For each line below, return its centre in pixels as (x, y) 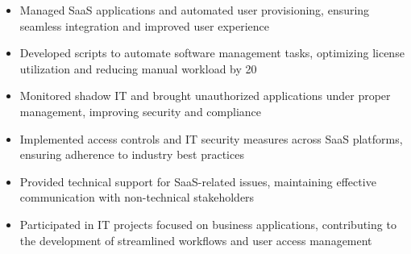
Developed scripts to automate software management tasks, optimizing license (212, 53)
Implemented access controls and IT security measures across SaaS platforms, (211, 138)
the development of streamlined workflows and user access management (196, 240)
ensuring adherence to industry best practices (132, 154)
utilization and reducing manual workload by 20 (138, 68)
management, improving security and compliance (141, 111)
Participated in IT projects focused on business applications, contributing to (208, 224)
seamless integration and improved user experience (145, 25)
